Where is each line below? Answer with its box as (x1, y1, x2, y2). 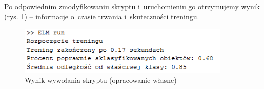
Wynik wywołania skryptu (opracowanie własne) (25, 75, 177, 85)
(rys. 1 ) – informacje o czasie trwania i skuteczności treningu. (4, 11, 199, 21)
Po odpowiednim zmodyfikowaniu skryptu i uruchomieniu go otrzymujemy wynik (4, 1, 260, 11)
